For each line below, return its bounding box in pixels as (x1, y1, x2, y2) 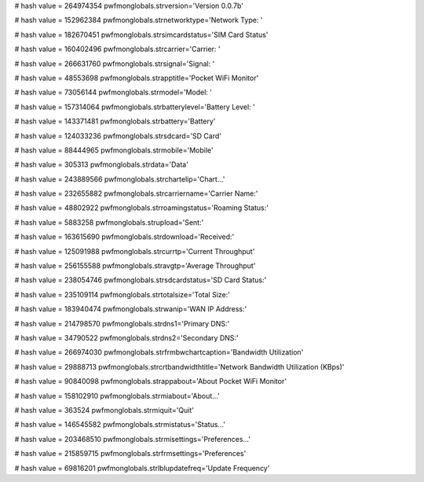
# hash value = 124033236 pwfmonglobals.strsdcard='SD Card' (14, 131, 221, 141)
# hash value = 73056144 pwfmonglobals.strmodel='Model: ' (14, 87, 212, 98)
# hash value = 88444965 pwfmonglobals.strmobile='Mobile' (14, 145, 214, 155)
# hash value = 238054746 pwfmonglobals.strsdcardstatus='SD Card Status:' (14, 275, 267, 285)
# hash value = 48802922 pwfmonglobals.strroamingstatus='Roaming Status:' (14, 203, 269, 212)
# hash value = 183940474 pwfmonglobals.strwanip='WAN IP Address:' (14, 304, 247, 314)
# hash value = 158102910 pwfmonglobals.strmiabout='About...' (14, 391, 220, 400)
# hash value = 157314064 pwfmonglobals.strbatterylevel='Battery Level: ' (14, 102, 255, 112)
